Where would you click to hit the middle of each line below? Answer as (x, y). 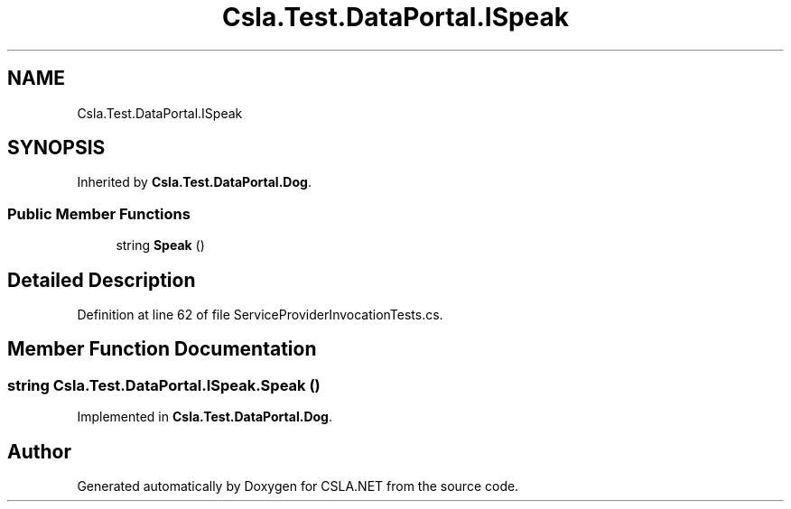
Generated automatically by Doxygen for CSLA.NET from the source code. (298, 486)
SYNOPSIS (56, 148)
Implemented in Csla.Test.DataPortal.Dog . (205, 417)
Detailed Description (102, 280)
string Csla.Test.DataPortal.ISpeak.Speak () (164, 385)
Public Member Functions (99, 213)
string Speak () (160, 245)
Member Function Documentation (162, 349)
